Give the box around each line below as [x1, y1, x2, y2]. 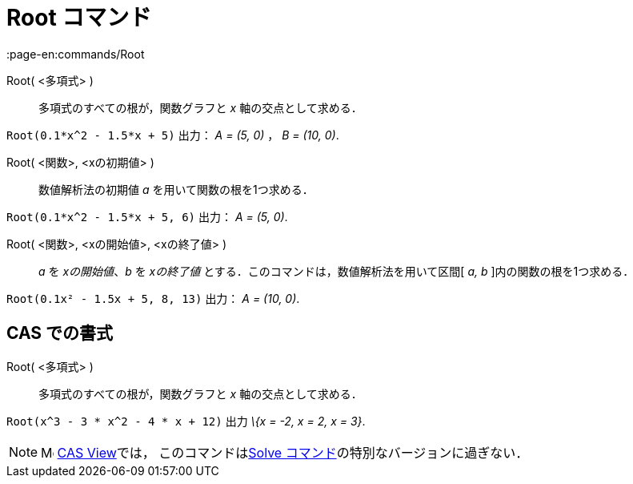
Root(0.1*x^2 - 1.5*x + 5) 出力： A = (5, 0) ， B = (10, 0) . [6, 127, 339, 142]
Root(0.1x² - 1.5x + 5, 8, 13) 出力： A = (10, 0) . [6, 291, 300, 305]
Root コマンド [6, 4, 152, 31]
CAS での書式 [6, 323, 114, 344]
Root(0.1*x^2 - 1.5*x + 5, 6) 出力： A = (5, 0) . [6, 209, 288, 224]
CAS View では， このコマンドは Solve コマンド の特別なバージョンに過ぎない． [57, 444, 529, 461]
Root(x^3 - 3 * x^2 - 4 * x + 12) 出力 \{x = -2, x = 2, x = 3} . [6, 413, 366, 428]
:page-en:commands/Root [6, 46, 145, 61]
